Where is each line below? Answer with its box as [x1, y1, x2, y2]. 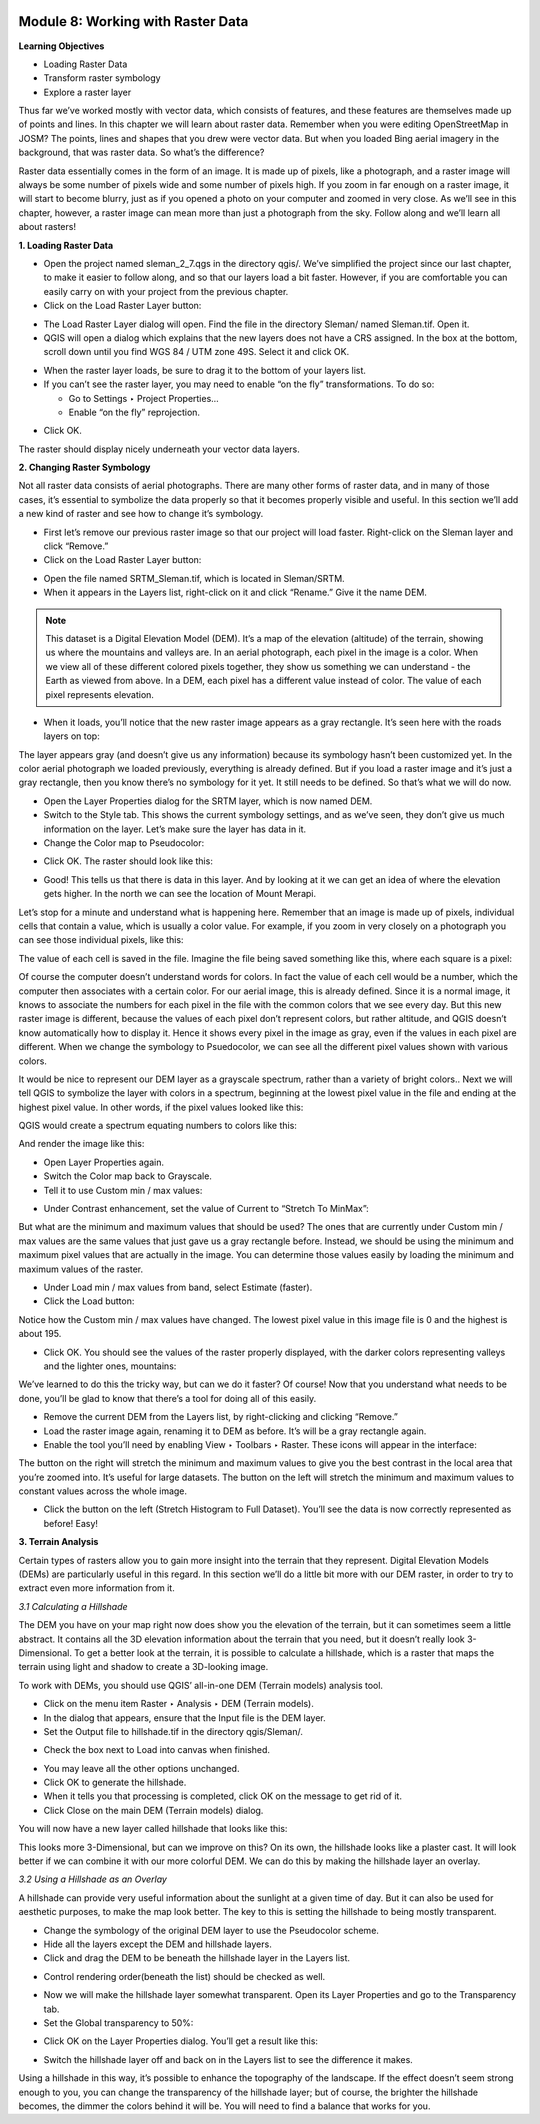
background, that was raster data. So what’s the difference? [18, 146, 265, 159]
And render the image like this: [18, 1138, 145, 1150]
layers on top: [43, 730, 100, 742]
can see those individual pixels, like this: [18, 934, 184, 946]
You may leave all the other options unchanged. [43, 1762, 240, 1774]
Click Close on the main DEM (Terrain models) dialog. [43, 1804, 264, 1816]
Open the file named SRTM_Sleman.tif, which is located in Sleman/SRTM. [43, 572, 345, 584]
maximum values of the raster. [18, 1263, 144, 1275]
